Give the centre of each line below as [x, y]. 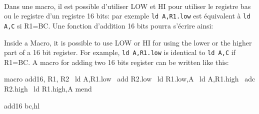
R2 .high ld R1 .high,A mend [48, 88]
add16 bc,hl [22, 105]
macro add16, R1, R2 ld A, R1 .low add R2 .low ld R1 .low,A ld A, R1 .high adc [130, 79]
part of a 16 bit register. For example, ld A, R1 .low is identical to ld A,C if [120, 52]
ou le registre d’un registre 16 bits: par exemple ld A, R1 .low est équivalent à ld [127, 16]
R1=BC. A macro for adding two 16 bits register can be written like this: [116, 62]
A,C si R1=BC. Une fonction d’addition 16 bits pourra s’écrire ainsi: [109, 25]
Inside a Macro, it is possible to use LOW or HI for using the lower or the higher [128, 42]
